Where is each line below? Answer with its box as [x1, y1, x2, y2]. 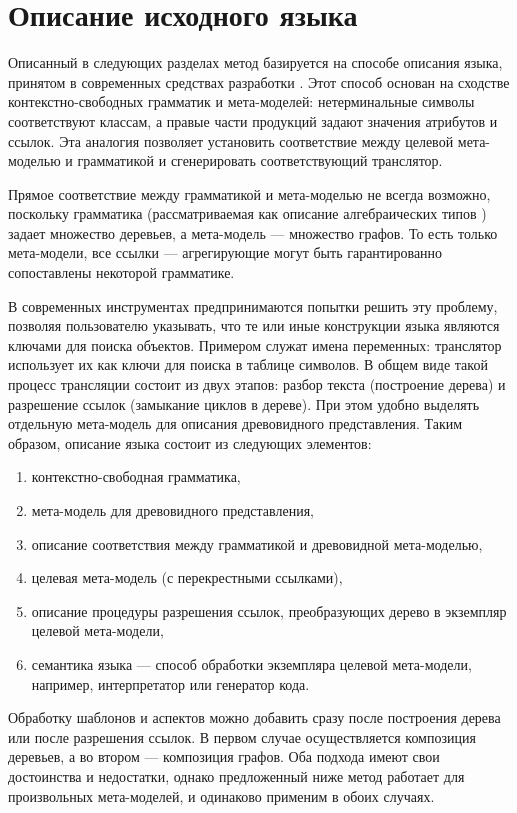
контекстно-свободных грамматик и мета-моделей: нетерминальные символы [8, 91, 475, 112]
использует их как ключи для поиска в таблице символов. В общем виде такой [8, 354, 488, 375]
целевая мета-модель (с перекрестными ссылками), [31, 567, 343, 588]
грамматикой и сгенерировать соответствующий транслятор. [77, 150, 443, 171]
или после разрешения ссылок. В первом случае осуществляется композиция [8, 726, 476, 747]
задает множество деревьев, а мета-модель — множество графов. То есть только [8, 222, 498, 243]
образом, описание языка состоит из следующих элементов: [8, 432, 372, 453]
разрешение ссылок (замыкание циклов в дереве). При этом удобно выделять [8, 393, 480, 414]
